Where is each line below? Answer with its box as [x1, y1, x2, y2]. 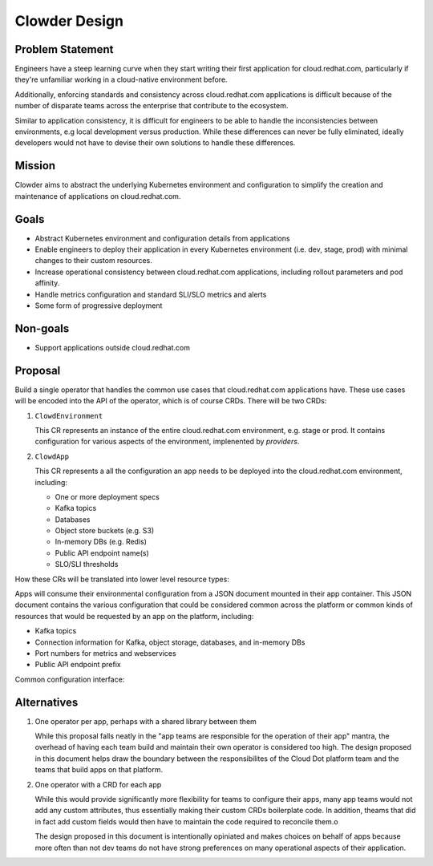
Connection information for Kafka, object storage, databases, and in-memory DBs [34, 637, 306, 647]
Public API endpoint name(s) [55, 548, 150, 557]
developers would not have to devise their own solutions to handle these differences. [14, 138, 296, 148]
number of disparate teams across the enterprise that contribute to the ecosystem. [14, 101, 289, 111]
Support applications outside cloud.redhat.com [34, 342, 190, 352]
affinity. [34, 278, 60, 288]
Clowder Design [14, 12, 124, 30]
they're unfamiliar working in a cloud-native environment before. [14, 75, 228, 84]
